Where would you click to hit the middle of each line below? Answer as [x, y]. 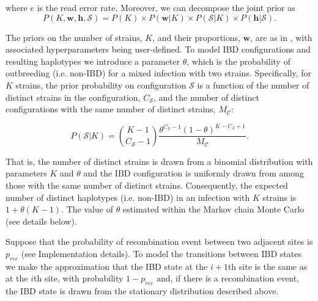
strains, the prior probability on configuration [101, 85]
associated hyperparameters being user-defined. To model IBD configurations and [158, 49]
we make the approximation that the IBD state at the [107, 266]
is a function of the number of [253, 85]
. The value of [87, 209]
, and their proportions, [196, 37]
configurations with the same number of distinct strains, [111, 109]
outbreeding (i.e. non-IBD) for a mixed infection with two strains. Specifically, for [159, 73]
